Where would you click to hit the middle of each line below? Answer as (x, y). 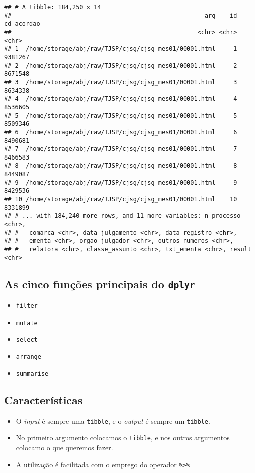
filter (27, 306)
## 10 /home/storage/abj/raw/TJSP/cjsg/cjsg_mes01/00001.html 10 (121, 199)
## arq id (121, 15)
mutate (27, 323)
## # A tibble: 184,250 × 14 (53, 7)
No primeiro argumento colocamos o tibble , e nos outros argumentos (123, 438)
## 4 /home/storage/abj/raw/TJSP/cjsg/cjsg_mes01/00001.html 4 (121, 99)
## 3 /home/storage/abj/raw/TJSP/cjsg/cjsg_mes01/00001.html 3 (121, 82)
